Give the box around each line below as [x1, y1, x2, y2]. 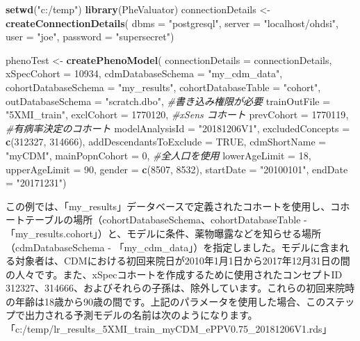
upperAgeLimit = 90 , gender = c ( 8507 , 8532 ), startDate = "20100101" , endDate [6, 161, 348, 176]
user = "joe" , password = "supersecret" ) [6, 29, 174, 44]
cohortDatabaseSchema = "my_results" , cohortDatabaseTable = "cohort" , [6, 79, 321, 94]
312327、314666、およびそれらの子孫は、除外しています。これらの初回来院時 [6, 280, 355, 295]
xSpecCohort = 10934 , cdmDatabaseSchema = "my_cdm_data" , [6, 66, 283, 81]
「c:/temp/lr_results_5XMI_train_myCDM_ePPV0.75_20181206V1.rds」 [6, 322, 332, 336]
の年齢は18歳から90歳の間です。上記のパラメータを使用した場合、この [6, 294, 326, 308]
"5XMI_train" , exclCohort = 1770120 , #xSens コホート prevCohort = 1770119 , [6, 107, 349, 122]
